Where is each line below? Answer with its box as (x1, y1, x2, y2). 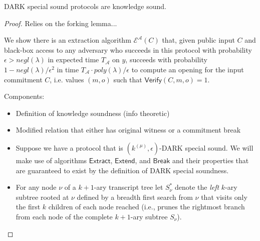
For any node (16, 182, 57, 192)
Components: (4, 91, 45, 101)
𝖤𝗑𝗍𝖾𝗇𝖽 (115, 157, 135, 165)
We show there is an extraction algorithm (4, 35, 131, 45)
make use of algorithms (16, 155, 87, 165)
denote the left (174, 182, 219, 192)
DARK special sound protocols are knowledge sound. (4, 1, 166, 11)
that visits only (201, 191, 247, 202)
